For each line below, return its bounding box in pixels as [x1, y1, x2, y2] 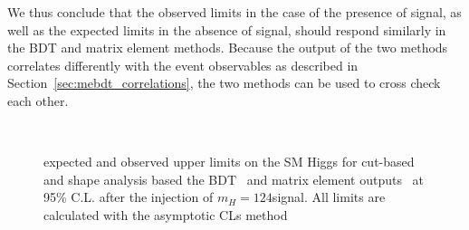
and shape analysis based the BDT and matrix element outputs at [43, 169, 425, 188]
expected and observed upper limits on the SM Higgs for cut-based [43, 152, 415, 171]
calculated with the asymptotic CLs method [43, 205, 288, 224]
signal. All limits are [272, 187, 386, 206]
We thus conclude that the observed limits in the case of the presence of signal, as [7, 3, 462, 21]
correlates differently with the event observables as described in [7, 55, 359, 74]
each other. [7, 91, 69, 110]
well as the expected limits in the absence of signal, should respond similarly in [7, 20, 446, 39]
